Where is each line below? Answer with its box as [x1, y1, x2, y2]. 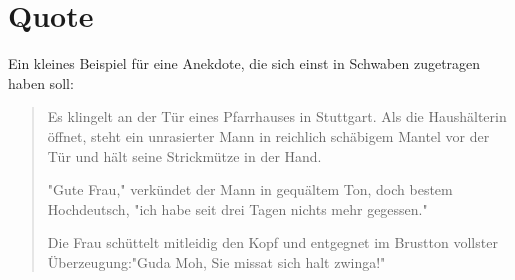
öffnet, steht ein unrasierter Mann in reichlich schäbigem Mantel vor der [47, 125, 490, 146]
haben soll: [8, 72, 74, 93]
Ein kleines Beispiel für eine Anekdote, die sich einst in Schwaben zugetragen [8, 53, 481, 74]
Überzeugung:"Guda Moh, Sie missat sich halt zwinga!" [47, 251, 386, 272]
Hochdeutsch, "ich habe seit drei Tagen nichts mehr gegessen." [47, 198, 428, 219]
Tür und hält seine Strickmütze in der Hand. [47, 145, 322, 166]
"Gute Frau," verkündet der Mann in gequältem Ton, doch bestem [47, 179, 453, 200]
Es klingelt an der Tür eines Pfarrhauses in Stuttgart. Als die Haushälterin [47, 106, 507, 127]
